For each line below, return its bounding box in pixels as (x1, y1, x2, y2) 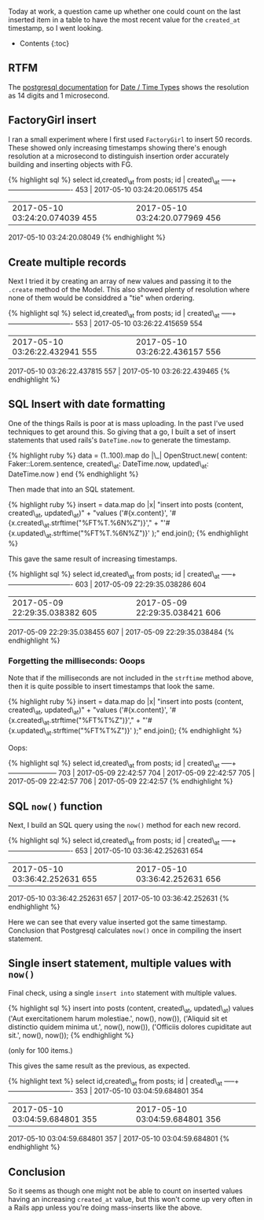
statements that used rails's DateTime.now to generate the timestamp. (8, 435, 231, 444)
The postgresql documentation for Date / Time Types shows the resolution (8, 82, 249, 91)
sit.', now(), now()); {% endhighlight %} (8, 1030, 134, 1040)
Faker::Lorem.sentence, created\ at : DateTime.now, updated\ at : (8, 458, 210, 470)
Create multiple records (8, 255, 127, 269)
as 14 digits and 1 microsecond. (8, 91, 110, 100)
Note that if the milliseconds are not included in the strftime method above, (8, 673, 254, 683)
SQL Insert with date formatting (8, 398, 166, 411)
